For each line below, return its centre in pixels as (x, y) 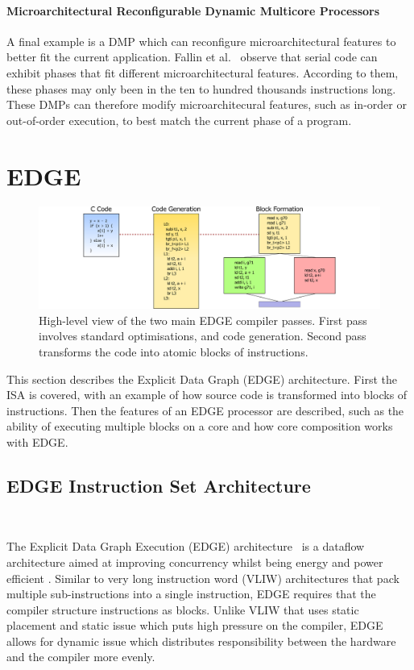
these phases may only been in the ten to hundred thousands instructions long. (201, 88)
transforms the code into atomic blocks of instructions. (174, 351)
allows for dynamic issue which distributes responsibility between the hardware (201, 641)
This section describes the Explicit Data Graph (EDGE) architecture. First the (202, 379)
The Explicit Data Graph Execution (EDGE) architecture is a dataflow (186, 546)
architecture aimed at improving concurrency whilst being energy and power (195, 562)
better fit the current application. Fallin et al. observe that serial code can (192, 57)
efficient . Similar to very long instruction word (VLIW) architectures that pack (203, 578)
